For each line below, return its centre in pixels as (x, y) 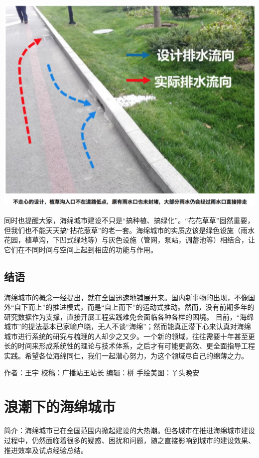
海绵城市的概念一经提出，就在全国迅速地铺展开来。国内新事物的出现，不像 (126, 297)
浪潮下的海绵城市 (60, 406)
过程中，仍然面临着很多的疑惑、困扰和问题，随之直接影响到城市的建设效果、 (129, 440)
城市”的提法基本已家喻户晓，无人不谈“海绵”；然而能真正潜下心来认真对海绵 (128, 326)
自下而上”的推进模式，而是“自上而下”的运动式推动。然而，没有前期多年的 (134, 307)
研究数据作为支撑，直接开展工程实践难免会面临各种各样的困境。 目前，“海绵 (129, 316)
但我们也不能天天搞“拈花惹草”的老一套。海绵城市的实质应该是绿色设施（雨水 (129, 230)
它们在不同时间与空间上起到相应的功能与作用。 (81, 249)
